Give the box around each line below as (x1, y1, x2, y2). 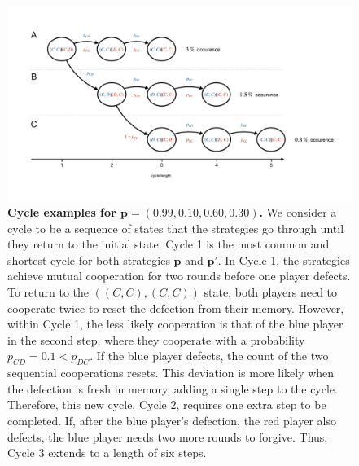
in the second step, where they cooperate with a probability (7, 331, 305, 348)
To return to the (7, 284, 90, 301)
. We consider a (259, 204, 337, 221)
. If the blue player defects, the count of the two (90, 347, 329, 364)
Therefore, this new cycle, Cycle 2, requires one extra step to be (7, 396, 326, 413)
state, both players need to (204, 284, 338, 301)
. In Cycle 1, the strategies (217, 251, 350, 268)
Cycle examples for (7, 204, 116, 221)
